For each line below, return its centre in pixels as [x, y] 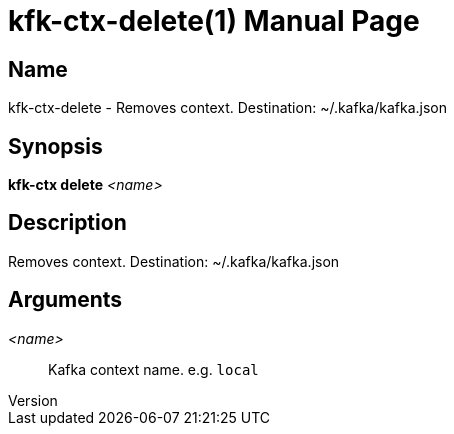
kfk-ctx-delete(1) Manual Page [214, 21]
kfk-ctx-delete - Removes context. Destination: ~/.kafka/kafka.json [227, 108]
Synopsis [55, 146]
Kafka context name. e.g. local [153, 369]
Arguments [65, 300]
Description [67, 223]
